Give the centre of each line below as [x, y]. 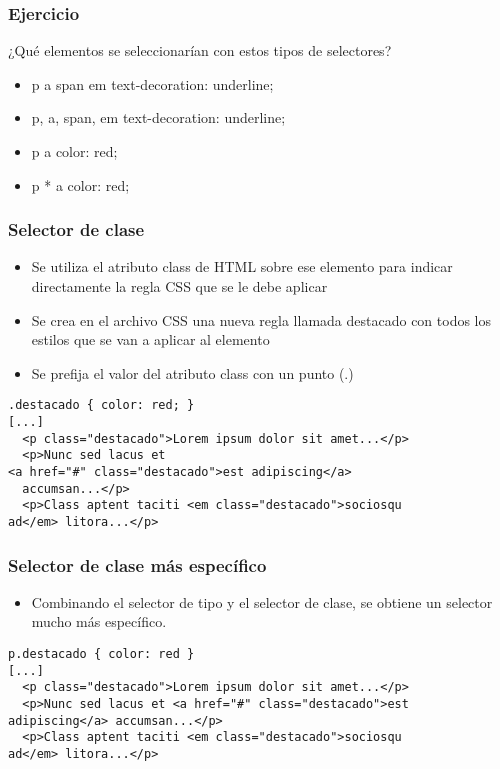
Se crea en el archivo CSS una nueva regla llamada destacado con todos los [261, 319]
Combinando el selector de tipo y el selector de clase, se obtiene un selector [262, 601]
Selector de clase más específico [137, 564]
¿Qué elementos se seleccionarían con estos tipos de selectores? [200, 50]
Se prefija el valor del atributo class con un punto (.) [192, 372]
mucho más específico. [99, 621]
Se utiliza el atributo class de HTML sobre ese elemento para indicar [242, 266]
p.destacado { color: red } [101, 654]
